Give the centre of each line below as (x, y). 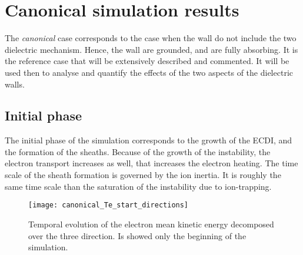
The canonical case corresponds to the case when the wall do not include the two (151, 38)
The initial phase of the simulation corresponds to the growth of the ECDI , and (149, 140)
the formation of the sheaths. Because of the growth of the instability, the (138, 151)
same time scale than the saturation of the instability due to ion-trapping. (138, 186)
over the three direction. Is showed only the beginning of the (137, 235)
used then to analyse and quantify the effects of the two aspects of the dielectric (149, 72)
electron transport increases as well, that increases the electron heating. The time (151, 163)
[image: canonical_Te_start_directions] (109, 205)
